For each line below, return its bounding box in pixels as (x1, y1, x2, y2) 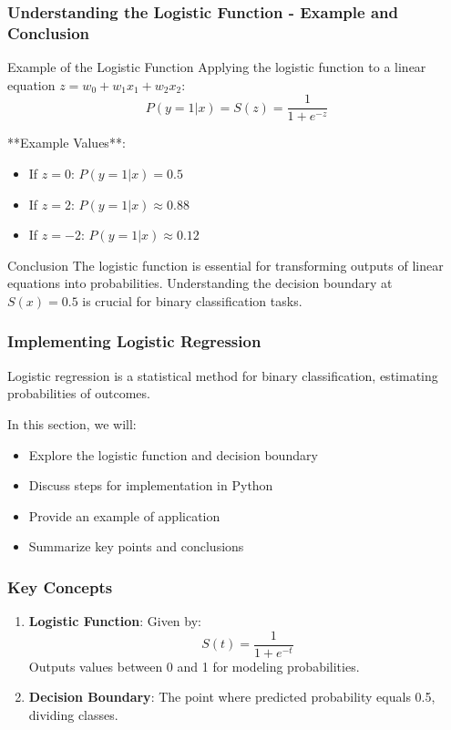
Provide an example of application (28, 506, 220, 525)
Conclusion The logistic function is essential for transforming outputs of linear (7, 255, 444, 274)
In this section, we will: (7, 414, 137, 433)
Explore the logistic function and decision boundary (28, 445, 318, 464)
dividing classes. (28, 704, 118, 724)
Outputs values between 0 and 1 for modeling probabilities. (28, 656, 360, 675)
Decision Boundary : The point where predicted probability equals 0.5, (28, 687, 436, 706)
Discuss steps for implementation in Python (28, 476, 273, 495)
